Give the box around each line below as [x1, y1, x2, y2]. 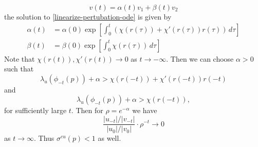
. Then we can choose [166, 53, 234, 64]
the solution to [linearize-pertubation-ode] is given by [4, 11, 172, 22]
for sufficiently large [4, 105, 67, 116]
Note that [4, 53, 35, 64]
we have [132, 105, 157, 116]
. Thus [33, 133, 54, 143]
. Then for [71, 105, 103, 116]
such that [4, 63, 34, 74]
